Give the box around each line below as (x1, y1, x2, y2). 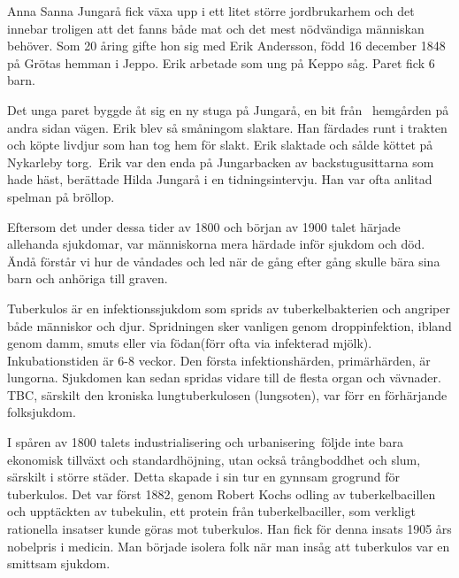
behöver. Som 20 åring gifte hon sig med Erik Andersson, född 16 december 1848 (7, 36, 446, 55)
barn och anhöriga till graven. (7, 269, 168, 288)
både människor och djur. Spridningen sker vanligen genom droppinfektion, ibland (7, 316, 452, 335)
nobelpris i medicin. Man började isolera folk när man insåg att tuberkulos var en (7, 536, 450, 555)
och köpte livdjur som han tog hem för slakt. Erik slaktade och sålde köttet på (7, 135, 433, 154)
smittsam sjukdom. (7, 554, 111, 573)
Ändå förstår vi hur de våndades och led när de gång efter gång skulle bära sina (7, 251, 440, 270)
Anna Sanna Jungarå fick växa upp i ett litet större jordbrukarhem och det (7, 2, 415, 19)
